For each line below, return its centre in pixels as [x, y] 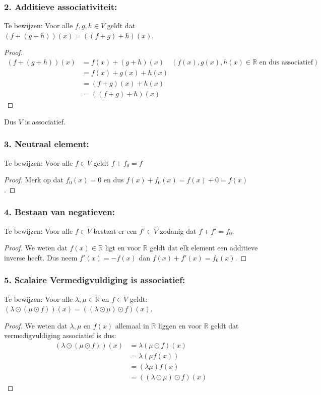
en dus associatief [286, 63]
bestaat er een [115, 231]
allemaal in [132, 325]
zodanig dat [178, 231]
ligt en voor [123, 248]
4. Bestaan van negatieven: [59, 212]
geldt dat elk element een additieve [204, 248]
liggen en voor [180, 325]
